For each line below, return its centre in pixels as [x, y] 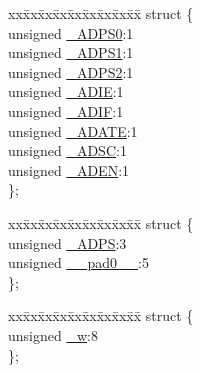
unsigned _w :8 [53, 334]
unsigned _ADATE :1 [73, 130]
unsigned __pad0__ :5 [78, 262]
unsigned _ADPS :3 [67, 242]
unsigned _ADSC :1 [67, 150]
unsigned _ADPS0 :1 [71, 32]
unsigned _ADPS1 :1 [71, 52]
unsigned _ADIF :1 [66, 110]
